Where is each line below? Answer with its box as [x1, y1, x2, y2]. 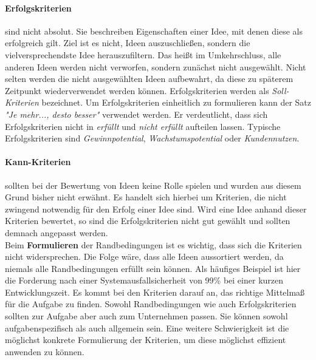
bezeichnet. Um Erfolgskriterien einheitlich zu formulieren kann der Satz [41, 96, 312, 109]
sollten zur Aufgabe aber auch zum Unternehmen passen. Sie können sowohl [5, 310, 288, 322]
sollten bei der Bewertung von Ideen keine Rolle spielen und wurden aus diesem [5, 178, 301, 191]
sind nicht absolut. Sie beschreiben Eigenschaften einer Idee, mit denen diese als [5, 24, 303, 37]
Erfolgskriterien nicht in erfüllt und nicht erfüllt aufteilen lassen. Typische [5, 120, 281, 132]
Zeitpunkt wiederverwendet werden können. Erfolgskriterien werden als [5, 84, 269, 97]
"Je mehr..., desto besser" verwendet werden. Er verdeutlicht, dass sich [5, 107, 268, 120]
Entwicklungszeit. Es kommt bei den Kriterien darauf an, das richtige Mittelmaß [5, 285, 305, 298]
